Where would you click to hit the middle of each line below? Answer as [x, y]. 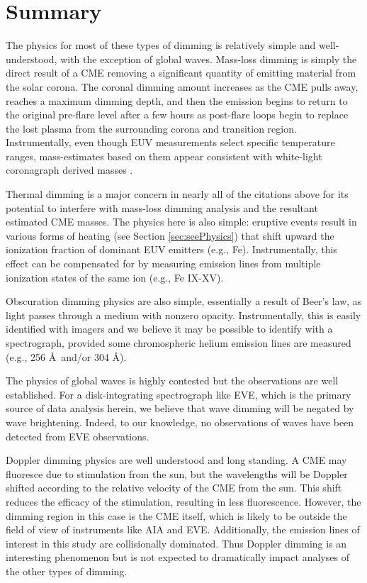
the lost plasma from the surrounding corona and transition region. [151, 128]
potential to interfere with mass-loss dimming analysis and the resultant [162, 207]
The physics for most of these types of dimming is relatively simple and [161, 45]
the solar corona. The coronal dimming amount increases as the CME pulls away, [182, 86]
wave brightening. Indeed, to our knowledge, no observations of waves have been [180, 422]
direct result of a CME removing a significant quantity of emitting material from [181, 73]
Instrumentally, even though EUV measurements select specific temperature [170, 142]
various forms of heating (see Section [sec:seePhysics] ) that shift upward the [170, 235]
